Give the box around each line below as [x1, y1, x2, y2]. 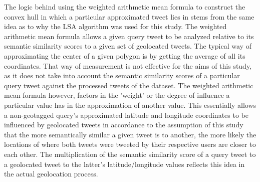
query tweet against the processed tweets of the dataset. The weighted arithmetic [4, 80, 253, 90]
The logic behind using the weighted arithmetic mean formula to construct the [4, 2, 245, 12]
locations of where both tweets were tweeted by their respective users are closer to [4, 139, 256, 149]
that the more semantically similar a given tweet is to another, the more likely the [4, 129, 256, 139]
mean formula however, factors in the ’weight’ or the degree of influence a [4, 90, 230, 100]
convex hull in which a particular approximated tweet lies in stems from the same [4, 11, 254, 22]
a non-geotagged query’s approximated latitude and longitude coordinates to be [4, 109, 248, 120]
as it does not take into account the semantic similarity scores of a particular [4, 70, 240, 81]
